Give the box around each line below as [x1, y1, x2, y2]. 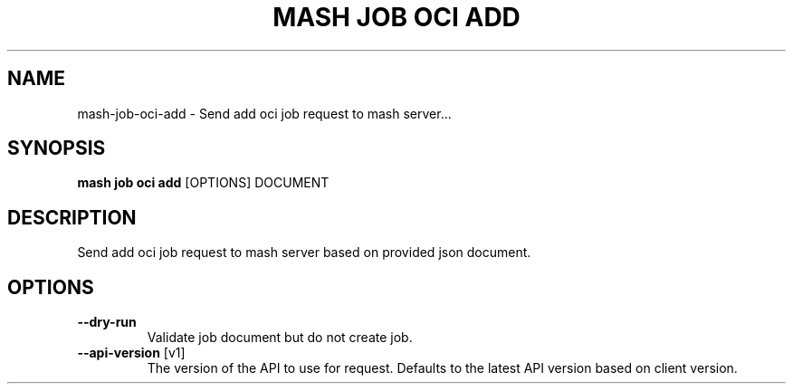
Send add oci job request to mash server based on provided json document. [77, 244, 531, 261]
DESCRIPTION [7, 205, 137, 229]
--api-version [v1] [77, 345, 186, 361]
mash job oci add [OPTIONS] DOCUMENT [77, 175, 330, 191]
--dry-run [77, 314, 137, 330]
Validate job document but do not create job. [147, 329, 413, 346]
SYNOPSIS [7, 137, 106, 160]
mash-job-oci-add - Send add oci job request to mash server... [77, 105, 452, 121]
